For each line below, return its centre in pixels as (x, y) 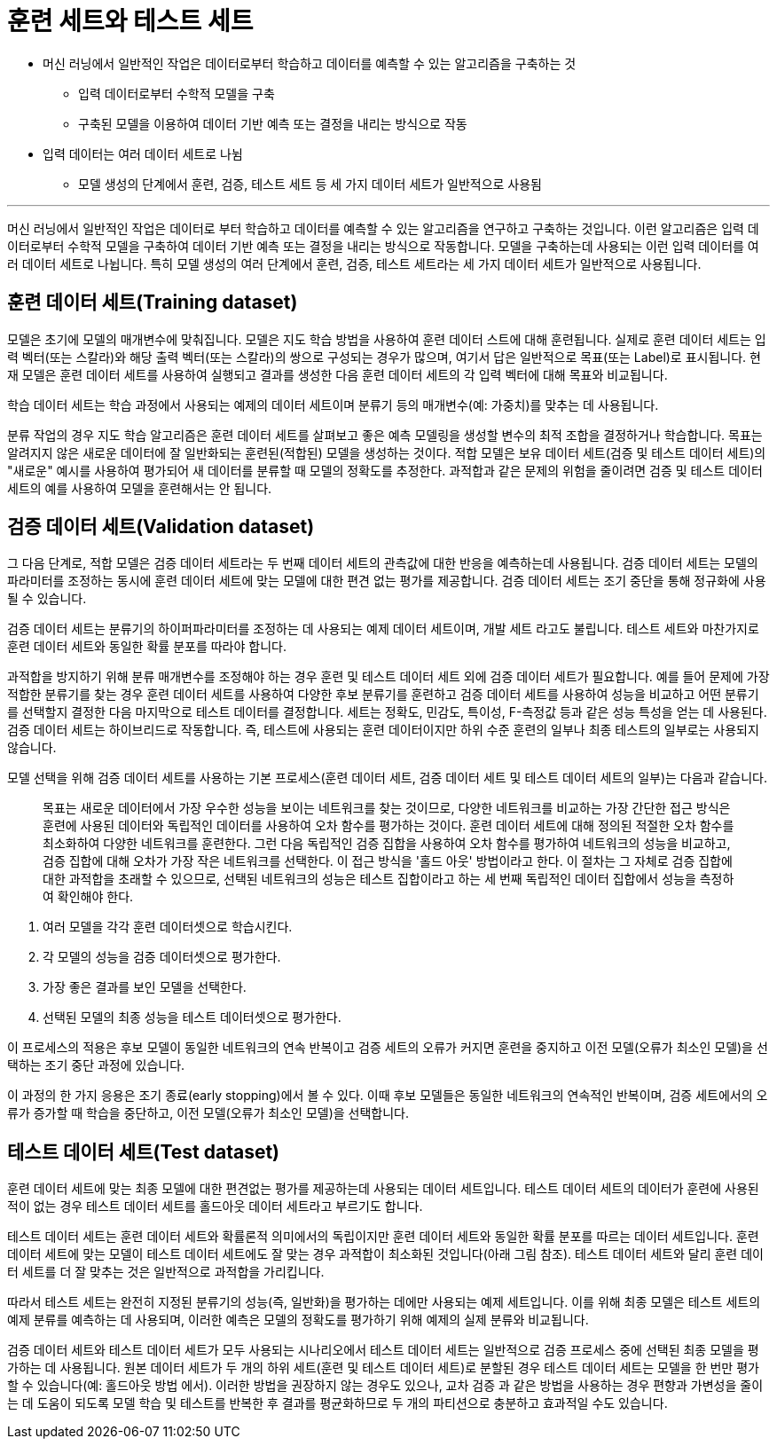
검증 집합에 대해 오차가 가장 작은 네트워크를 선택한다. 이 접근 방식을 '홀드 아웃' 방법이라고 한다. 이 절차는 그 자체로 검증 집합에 (388, 861)
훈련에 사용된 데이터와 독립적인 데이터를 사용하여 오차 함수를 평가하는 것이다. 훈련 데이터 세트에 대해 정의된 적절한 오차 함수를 (388, 826)
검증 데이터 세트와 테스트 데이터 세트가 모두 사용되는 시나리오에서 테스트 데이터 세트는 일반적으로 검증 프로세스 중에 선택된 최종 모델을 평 (383, 1350)
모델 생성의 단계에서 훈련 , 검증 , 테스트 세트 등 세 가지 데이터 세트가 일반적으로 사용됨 (310, 184)
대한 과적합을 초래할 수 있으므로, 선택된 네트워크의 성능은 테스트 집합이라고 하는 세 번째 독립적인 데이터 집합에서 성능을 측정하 (388, 879)
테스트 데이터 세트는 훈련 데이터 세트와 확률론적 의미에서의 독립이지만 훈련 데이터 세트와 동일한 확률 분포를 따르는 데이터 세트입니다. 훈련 (383, 1237)
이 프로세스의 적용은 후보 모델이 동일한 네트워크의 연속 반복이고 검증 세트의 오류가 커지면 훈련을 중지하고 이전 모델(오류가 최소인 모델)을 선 (388, 1048)
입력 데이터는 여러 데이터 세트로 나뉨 (143, 153)
